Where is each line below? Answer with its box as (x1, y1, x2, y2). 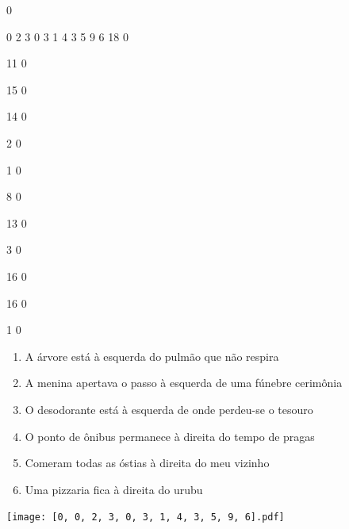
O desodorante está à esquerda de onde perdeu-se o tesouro (25, 401, 313, 417)
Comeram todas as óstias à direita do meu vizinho (25, 454, 270, 471)
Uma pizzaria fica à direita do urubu (25, 481, 203, 497)
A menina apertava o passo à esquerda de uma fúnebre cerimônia (25, 374, 343, 391)
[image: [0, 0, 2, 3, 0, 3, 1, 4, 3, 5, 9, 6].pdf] (6, 512, 285, 523)
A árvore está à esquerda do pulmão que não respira (25, 347, 279, 364)
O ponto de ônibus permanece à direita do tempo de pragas (25, 427, 315, 444)
